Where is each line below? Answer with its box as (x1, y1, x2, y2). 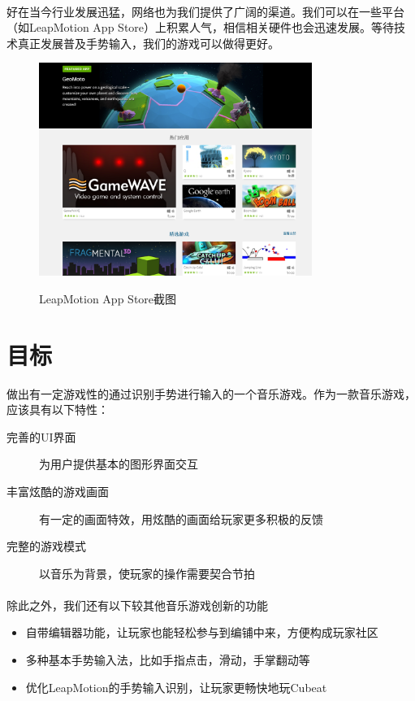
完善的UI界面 (6, 428, 76, 445)
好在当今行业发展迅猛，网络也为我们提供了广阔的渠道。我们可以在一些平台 (6, 2, 404, 20)
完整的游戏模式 (6, 538, 86, 555)
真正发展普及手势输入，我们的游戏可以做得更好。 (17, 34, 279, 51)
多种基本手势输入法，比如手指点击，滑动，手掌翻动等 (25, 651, 310, 668)
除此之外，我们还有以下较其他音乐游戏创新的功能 (6, 596, 268, 613)
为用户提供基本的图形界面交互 (39, 455, 198, 472)
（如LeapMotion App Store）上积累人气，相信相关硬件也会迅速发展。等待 (6, 19, 395, 36)
